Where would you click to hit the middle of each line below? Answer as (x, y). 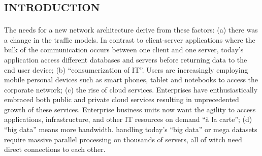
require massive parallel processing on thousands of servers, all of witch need (123, 139)
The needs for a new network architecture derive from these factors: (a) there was (131, 30)
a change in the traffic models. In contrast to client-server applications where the (130, 39)
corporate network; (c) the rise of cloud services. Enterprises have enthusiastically (131, 89)
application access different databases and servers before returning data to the (126, 59)
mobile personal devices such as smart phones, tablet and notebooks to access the (131, 80)
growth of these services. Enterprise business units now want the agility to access (130, 109)
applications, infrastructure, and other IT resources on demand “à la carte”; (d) (128, 119)
